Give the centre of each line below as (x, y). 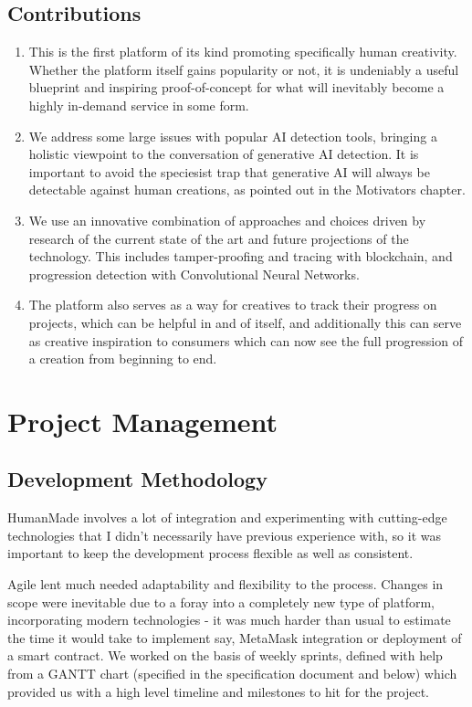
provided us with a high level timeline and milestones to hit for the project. (218, 691)
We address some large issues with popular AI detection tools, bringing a (233, 136)
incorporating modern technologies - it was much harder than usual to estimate (229, 620)
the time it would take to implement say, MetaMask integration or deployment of (235, 637)
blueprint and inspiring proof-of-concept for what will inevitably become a (236, 87)
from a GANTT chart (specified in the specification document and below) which (232, 674)
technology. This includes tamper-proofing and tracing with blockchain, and (241, 256)
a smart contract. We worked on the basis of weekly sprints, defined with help (225, 655)
